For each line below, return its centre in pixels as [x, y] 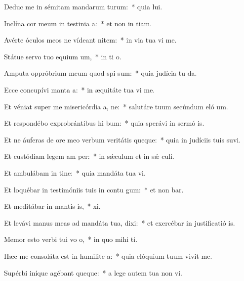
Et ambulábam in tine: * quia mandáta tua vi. [75, 172]
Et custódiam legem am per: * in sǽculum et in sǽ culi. [89, 156]
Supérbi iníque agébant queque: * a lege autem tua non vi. [93, 272]
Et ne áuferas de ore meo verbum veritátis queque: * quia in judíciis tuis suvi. [122, 139]
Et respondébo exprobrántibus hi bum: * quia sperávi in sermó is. [104, 123]
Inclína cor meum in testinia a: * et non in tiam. [78, 23]
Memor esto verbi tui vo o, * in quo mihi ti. [71, 239]
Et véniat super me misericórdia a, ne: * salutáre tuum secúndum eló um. [116, 106]
